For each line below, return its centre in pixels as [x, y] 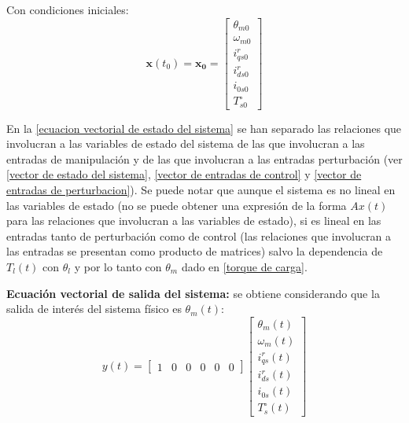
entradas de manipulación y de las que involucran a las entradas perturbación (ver [204, 158]
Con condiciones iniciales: [68, 9]
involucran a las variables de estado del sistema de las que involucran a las [186, 143]
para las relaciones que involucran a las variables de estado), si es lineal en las [194, 221]
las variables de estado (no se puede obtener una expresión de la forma [177, 205]
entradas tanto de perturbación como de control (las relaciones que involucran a [199, 235]
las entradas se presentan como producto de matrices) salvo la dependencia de [195, 251]
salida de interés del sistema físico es [94, 309]
